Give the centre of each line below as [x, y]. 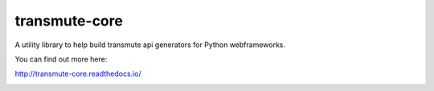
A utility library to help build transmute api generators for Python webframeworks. [150, 45]
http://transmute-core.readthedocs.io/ [78, 74]
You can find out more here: [61, 59]
